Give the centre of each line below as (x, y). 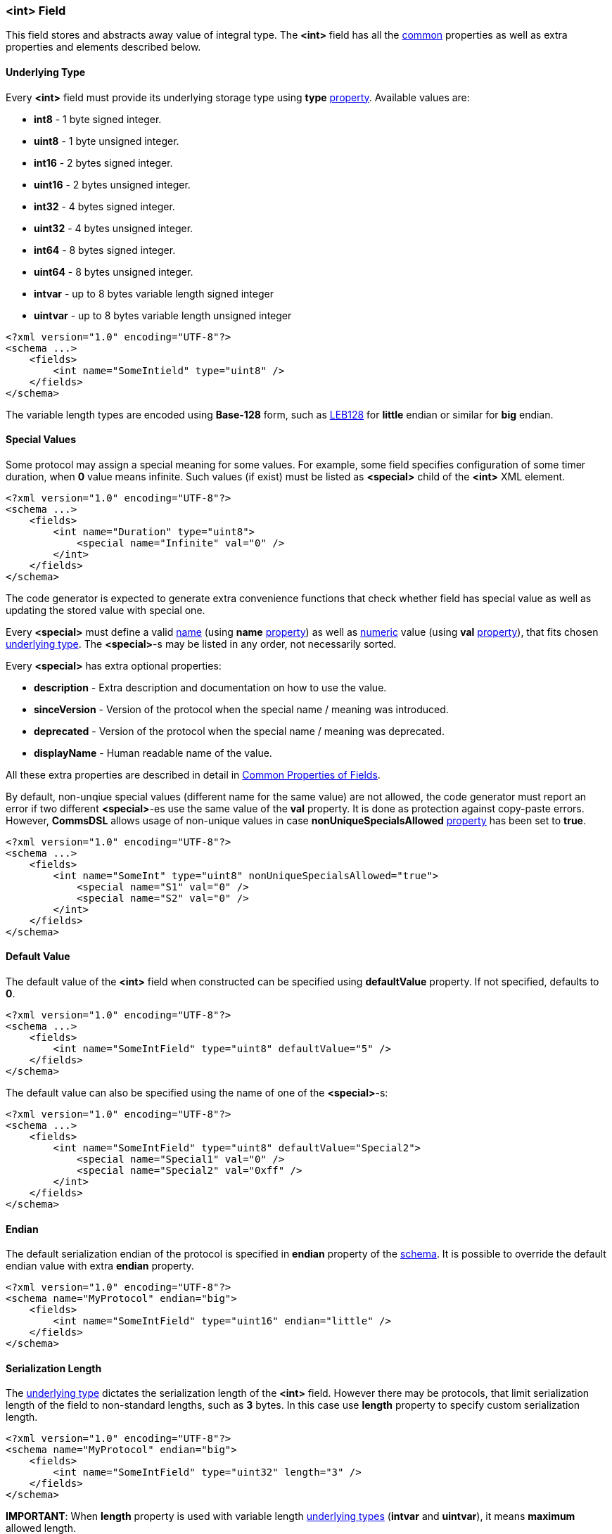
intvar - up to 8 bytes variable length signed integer (154, 293)
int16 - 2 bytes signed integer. (103, 162)
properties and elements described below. (103, 47)
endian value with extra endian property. (100, 1266)
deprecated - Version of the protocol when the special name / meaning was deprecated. (239, 731)
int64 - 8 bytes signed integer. (105, 250)
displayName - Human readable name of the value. (153, 753)
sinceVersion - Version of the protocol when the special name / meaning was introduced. (241, 709)
